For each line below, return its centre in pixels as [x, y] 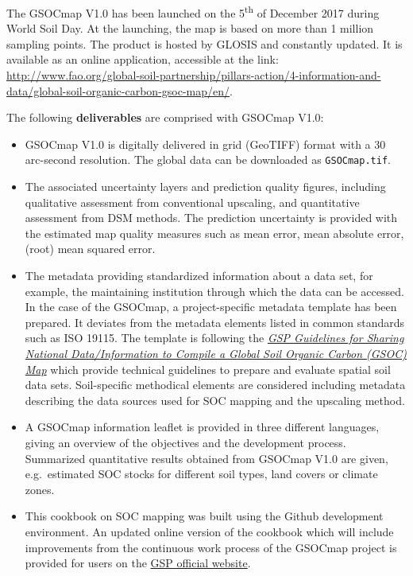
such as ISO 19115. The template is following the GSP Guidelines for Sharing [214, 338]
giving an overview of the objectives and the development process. [185, 442]
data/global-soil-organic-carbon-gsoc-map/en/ [118, 90]
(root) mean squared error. [90, 249]
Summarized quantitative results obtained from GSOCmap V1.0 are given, [206, 458]
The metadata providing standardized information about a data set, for [199, 276]
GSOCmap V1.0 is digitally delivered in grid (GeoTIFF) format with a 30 [205, 144]
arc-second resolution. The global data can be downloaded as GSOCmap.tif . [208, 160]
